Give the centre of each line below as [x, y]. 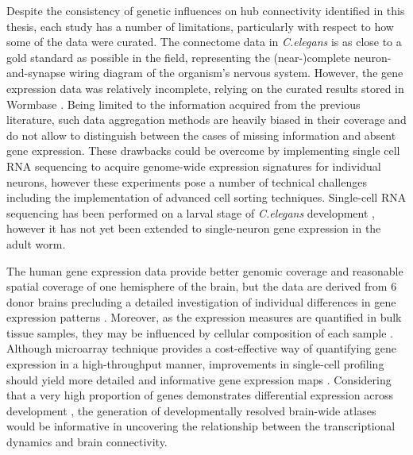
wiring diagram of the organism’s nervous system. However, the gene [236, 73]
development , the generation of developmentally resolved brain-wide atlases [191, 410]
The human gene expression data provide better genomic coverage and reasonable [205, 270]
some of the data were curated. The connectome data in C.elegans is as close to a [204, 42]
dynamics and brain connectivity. [87, 442]
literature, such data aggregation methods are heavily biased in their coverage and [206, 120]
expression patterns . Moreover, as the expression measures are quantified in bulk [204, 317]
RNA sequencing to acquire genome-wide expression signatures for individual [194, 166]
